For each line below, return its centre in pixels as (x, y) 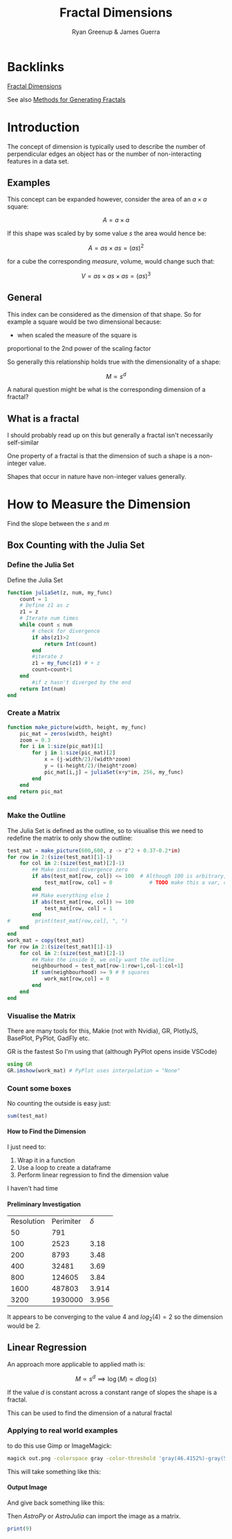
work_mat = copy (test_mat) (46, 940)
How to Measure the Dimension (99, 504)
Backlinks (36, 67)
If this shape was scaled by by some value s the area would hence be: (107, 233)
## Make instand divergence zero (80, 870)
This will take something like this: (54, 1471)
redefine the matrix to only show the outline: (70, 838)
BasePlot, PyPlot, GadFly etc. (49, 1038)
